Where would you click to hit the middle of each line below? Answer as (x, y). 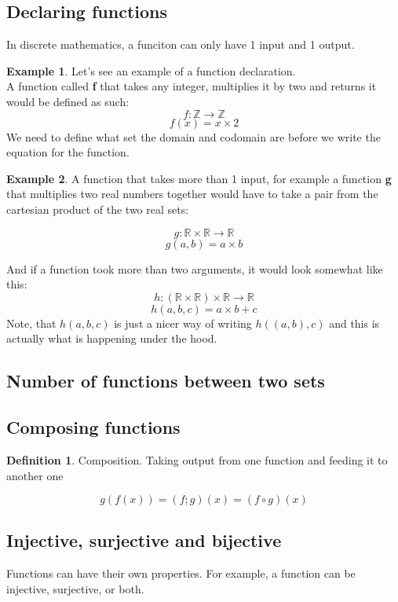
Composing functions (93, 427)
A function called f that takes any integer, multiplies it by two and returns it (192, 86)
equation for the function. (68, 152)
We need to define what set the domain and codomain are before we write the (194, 136)
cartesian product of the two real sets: (98, 209)
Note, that (31, 323)
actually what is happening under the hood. (112, 338)
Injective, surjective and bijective (144, 540)
